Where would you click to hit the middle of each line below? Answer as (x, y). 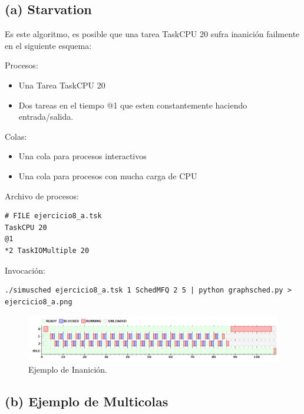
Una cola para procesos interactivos (82, 156)
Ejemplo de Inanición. (68, 369)
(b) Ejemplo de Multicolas (87, 401)
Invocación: (25, 270)
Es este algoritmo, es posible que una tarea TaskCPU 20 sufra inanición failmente (152, 34)
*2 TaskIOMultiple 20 (47, 250)
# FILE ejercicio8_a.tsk (53, 216)
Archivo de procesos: (42, 195)
